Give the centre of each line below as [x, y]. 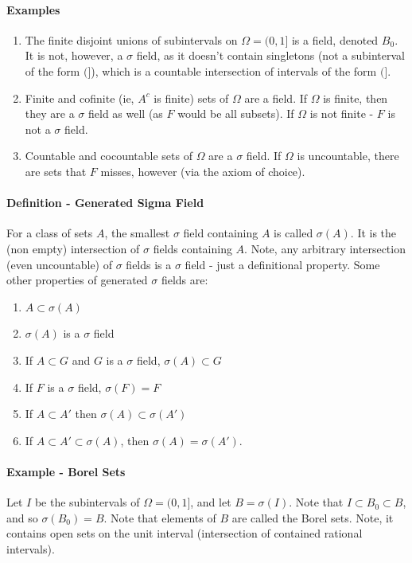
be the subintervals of [87, 502]
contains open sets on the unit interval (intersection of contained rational [185, 533]
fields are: [185, 280]
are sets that [56, 171]
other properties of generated [77, 280]
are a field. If [276, 98]
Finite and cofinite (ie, [80, 98]
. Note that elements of [160, 517]
